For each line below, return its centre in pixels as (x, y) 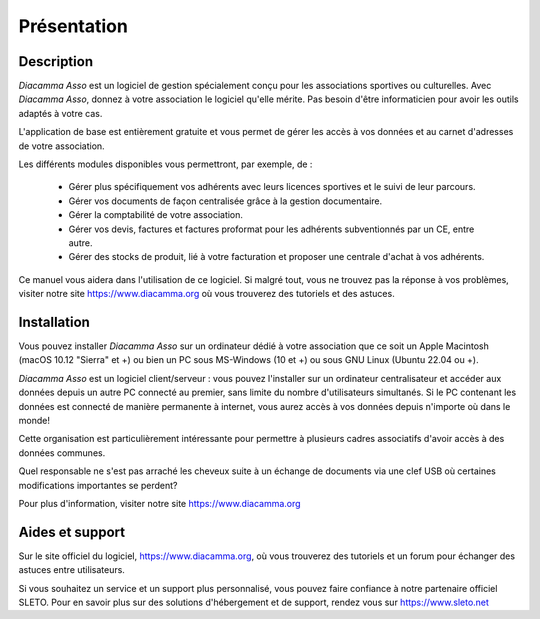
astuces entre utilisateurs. (71, 570)
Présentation (73, 26)
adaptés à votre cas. (60, 113)
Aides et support (71, 531)
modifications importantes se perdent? (98, 485)
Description (56, 61)
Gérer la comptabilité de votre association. (156, 215)
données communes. (62, 452)
